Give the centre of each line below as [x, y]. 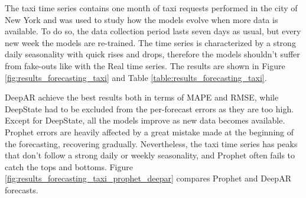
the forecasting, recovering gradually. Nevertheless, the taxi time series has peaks [151, 143]
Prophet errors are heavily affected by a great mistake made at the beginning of [149, 132]
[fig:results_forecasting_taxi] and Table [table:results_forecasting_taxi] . [136, 77]
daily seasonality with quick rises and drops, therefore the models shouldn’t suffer [152, 54]
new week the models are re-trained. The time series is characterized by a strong [150, 42]
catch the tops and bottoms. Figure [69, 166]
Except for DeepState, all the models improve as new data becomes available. [145, 120]
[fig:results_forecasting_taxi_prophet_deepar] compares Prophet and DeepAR [148, 178]
